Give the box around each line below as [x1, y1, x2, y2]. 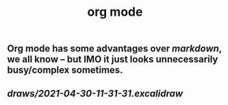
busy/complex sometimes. [7, 65, 123, 76]
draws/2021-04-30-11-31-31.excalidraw [7, 87, 183, 100]
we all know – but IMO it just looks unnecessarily [7, 54, 218, 65]
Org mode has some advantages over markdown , [7, 43, 223, 55]
